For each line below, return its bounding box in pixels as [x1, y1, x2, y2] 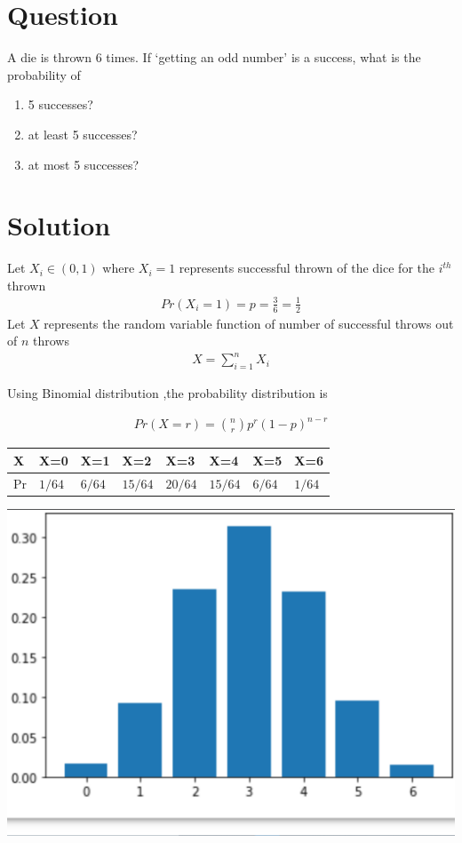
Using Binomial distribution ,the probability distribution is [7, 384, 328, 402]
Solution [7, 207, 111, 243]
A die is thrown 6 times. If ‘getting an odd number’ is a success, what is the [7, 48, 421, 67]
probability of [7, 65, 81, 84]
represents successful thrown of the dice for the [179, 258, 434, 277]
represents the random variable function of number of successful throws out [44, 314, 454, 332]
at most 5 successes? [28, 155, 139, 173]
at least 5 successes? [28, 124, 138, 143]
